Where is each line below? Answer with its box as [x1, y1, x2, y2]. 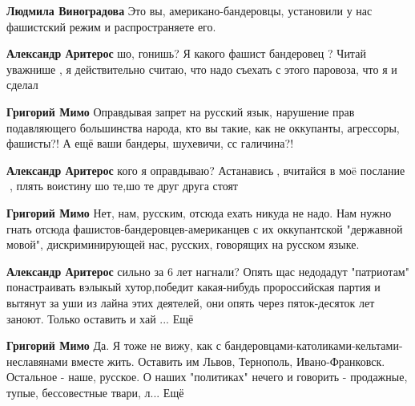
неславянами [6, 352, 68, 369]
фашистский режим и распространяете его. [6, 18, 216, 35]
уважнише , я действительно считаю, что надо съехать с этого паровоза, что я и [6, 60, 397, 77]
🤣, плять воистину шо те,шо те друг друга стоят [6, 177, 238, 194]
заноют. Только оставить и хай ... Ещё [6, 310, 194, 327]
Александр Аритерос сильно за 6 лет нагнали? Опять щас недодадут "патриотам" [6, 262, 409, 279]
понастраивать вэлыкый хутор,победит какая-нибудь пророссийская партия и [6, 278, 381, 295]
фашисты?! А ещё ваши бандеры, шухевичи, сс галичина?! [6, 135, 294, 152]
